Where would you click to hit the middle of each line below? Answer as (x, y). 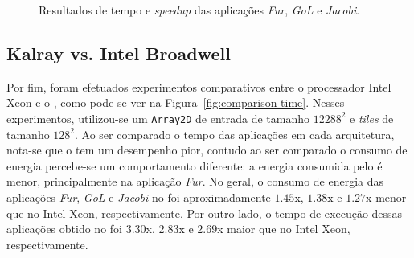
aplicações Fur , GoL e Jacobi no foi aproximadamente (139, 197)
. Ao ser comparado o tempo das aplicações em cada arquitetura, (235, 134)
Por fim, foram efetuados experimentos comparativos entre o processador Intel (199, 86)
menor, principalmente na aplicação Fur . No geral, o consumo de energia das (195, 181)
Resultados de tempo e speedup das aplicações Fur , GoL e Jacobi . (199, 10)
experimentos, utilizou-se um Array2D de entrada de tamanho (158, 118)
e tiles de (372, 118)
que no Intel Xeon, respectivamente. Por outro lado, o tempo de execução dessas (205, 213)
